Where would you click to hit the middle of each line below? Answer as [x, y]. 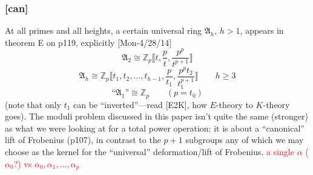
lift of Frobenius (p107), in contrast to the [83, 140]
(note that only [33, 104]
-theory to [234, 104]
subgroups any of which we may [245, 140]
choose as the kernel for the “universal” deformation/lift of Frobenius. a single [150, 151]
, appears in [262, 30]
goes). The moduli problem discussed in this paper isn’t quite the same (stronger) [156, 116]
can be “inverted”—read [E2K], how [140, 104]
